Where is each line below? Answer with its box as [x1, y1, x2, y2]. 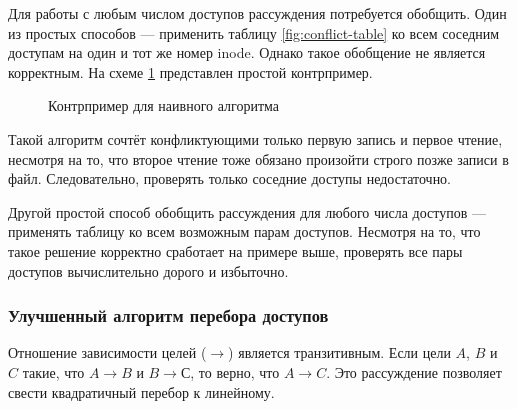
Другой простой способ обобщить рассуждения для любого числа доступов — [8, 201, 486, 222]
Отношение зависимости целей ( [8, 342, 207, 363]
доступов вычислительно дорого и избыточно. [8, 260, 289, 281]
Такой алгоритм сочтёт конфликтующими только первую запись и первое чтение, [8, 128, 503, 149]
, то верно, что [190, 361, 280, 382]
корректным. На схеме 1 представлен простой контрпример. [8, 61, 373, 82]
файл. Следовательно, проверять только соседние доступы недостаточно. [8, 168, 452, 189]
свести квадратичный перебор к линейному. [8, 381, 275, 402]
